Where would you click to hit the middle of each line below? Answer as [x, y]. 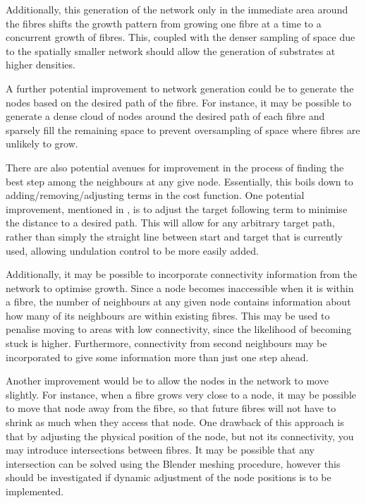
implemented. [35, 491]
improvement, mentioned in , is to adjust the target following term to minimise [177, 208]
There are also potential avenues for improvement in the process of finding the [175, 167]
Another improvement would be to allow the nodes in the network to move [167, 381]
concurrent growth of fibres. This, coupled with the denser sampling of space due [181, 37]
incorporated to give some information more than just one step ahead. [157, 357]
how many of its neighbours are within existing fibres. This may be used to [168, 315]
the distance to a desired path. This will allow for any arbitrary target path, [170, 223]
